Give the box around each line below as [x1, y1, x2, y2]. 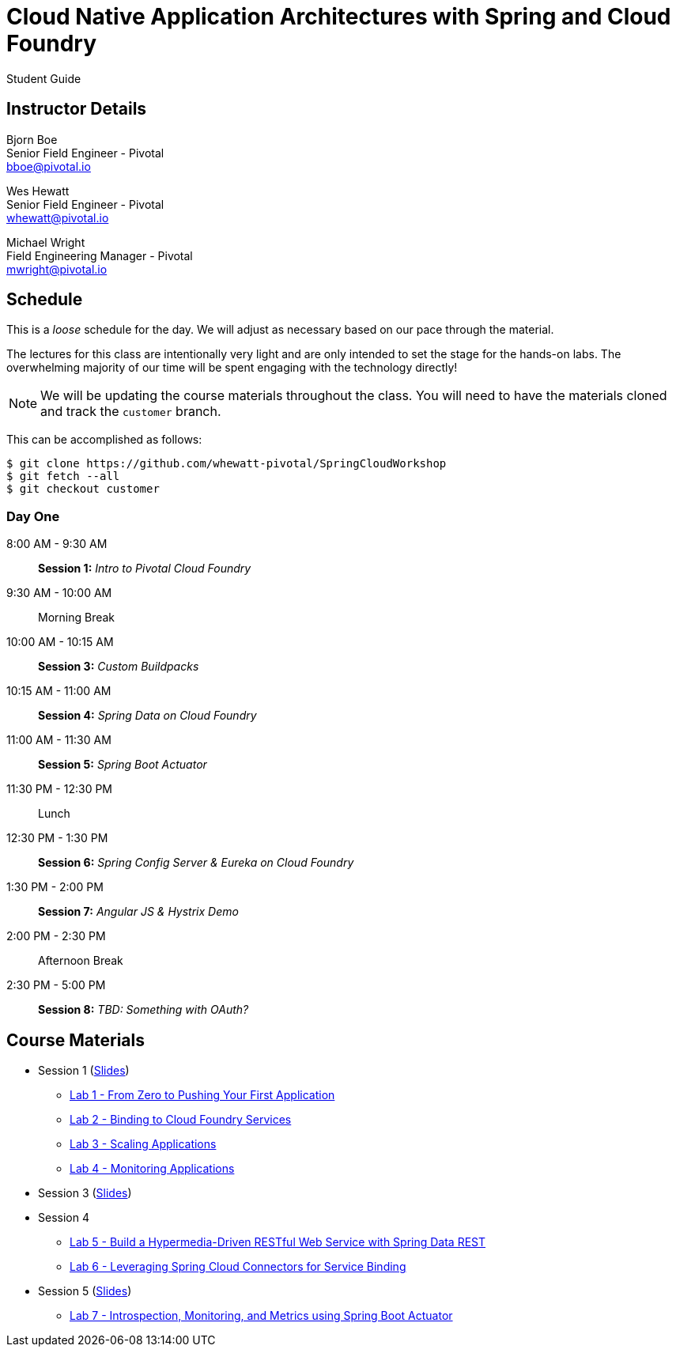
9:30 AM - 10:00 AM [6, 586, 112, 600]
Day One [6, 508, 60, 524]
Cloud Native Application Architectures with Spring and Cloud [6, 3, 671, 30]
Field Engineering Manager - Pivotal [6, 248, 193, 263]
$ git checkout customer [6, 482, 160, 496]
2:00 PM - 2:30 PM [6, 929, 106, 943]
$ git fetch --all [6, 470, 120, 483]
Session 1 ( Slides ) [38, 1064, 130, 1078]
